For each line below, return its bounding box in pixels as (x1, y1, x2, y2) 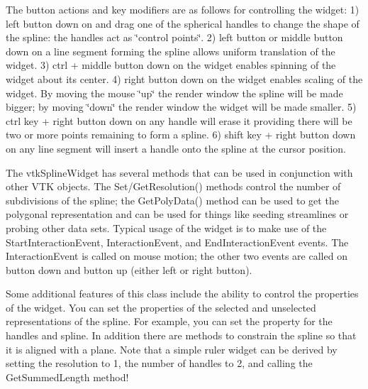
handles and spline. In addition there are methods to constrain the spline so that (6, 328, 357, 343)
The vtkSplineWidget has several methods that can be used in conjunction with (6, 165, 353, 180)
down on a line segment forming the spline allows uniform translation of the (6, 43, 335, 58)
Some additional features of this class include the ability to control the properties (6, 286, 359, 301)
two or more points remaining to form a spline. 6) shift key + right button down (6, 127, 356, 142)
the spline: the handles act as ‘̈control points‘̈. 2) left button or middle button (6, 30, 343, 45)
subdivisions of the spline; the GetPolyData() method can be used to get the (6, 192, 339, 207)
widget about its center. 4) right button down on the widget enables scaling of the (6, 71, 363, 86)
